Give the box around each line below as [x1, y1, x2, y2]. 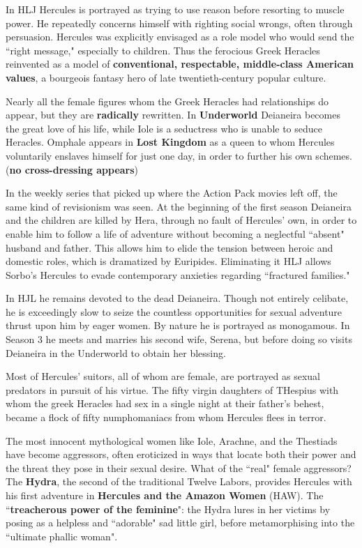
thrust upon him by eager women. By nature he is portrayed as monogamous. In [6, 318, 350, 333]
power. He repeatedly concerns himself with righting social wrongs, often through [6, 15, 353, 30]
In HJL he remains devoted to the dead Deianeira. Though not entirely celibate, [6, 291, 349, 305]
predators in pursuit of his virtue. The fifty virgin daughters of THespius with [6, 382, 339, 397]
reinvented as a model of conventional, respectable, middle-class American [6, 56, 354, 71]
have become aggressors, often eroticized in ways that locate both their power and [6, 447, 356, 462]
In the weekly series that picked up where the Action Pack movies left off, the [6, 185, 338, 200]
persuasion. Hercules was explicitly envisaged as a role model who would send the [6, 29, 354, 44]
